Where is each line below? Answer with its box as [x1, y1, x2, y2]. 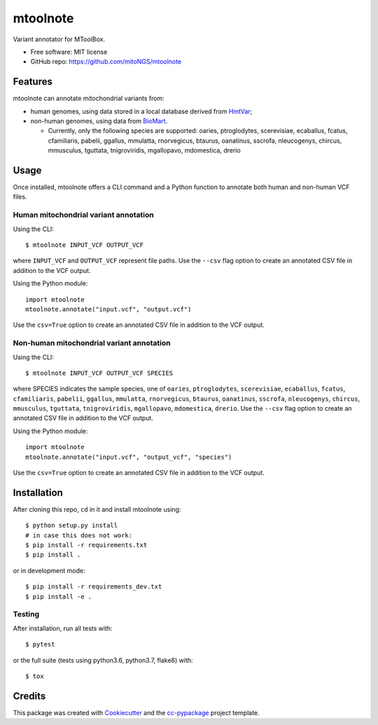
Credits [13, 690, 46, 702]
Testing [13, 610, 40, 619]
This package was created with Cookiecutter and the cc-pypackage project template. [13, 708, 260, 717]
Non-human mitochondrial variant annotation [13, 338, 171, 348]
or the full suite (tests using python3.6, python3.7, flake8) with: [13, 656, 193, 664]
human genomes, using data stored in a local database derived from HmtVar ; [30, 107, 253, 115]
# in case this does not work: [25, 531, 133, 539]
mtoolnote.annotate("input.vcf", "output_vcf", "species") [25, 453, 232, 461]
